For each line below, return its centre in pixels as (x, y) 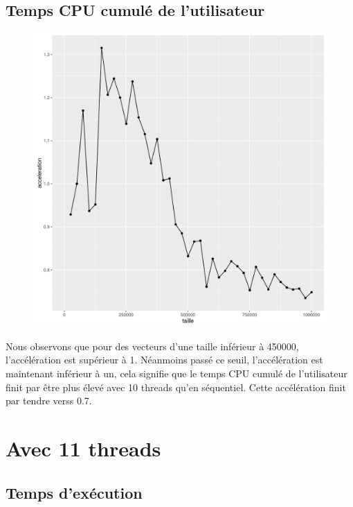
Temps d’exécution (74, 492)
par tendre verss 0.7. (49, 401)
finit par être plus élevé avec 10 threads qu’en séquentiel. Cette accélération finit (176, 387)
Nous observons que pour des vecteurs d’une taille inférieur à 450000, (152, 346)
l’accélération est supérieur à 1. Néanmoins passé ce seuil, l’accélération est (164, 360)
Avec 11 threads (83, 448)
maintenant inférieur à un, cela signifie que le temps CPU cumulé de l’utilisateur (176, 373)
